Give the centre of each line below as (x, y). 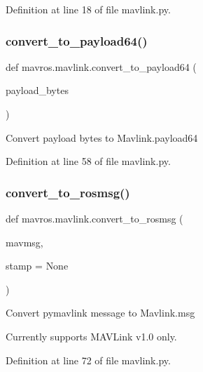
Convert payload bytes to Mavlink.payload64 (102, 137)
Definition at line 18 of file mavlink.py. (88, 9)
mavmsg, (24, 242)
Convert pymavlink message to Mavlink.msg (100, 313)
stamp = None (37, 266)
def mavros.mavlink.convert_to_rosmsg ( (94, 218)
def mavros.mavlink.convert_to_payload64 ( (101, 66)
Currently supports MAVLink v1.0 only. (91, 336)
